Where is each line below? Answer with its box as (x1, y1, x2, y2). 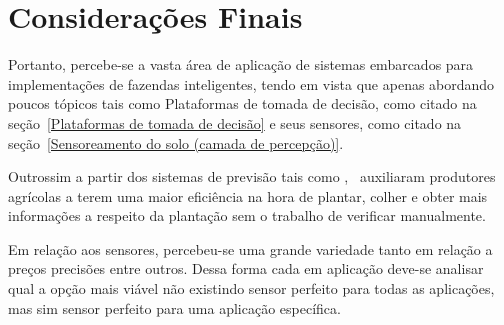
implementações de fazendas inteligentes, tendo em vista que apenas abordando (8, 73, 495, 94)
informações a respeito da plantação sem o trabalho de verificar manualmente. (8, 205, 486, 226)
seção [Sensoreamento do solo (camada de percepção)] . (8, 132, 344, 153)
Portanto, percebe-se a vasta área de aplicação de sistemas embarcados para (8, 54, 474, 75)
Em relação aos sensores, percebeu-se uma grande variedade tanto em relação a (8, 238, 493, 259)
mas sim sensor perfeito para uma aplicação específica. (8, 297, 341, 318)
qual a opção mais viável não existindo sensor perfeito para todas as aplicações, (8, 278, 495, 299)
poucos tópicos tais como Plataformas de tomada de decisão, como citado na (8, 93, 477, 114)
